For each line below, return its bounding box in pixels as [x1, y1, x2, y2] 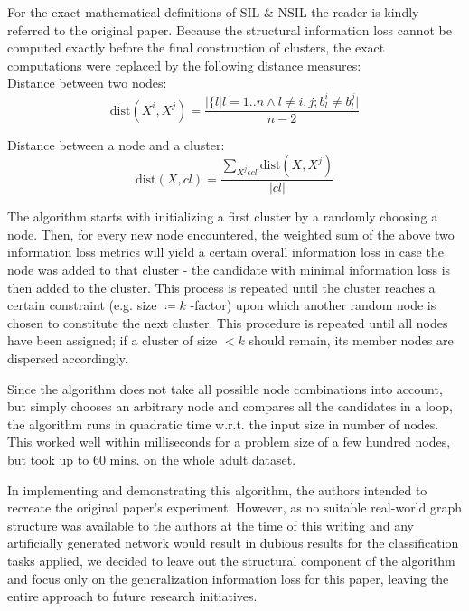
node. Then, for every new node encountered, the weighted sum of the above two [7, 224, 455, 243]
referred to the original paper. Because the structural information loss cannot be [7, 20, 452, 39]
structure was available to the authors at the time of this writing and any [7, 515, 415, 534]
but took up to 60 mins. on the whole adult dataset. [7, 449, 296, 468]
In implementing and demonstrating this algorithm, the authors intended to [7, 480, 427, 499]
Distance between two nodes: [7, 73, 167, 92]
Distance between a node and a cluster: [7, 135, 225, 154]
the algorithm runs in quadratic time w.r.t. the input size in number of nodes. [7, 414, 439, 433]
